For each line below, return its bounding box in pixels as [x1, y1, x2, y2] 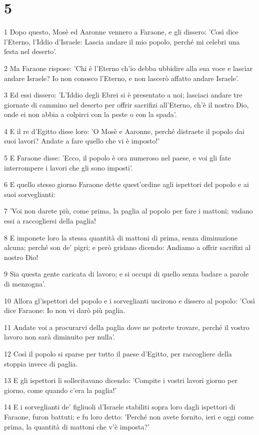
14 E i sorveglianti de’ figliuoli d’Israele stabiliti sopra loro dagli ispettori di [4, 401, 235, 412]
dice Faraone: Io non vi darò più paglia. [4, 305, 125, 315]
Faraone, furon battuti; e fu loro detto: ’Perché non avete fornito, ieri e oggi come [4, 411, 254, 421]
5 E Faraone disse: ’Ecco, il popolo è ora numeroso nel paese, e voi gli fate [4, 152, 231, 163]
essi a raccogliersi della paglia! [4, 215, 96, 226]
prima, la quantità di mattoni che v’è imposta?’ [4, 421, 150, 431]
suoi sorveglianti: [4, 188, 55, 199]
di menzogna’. [4, 278, 45, 288]
